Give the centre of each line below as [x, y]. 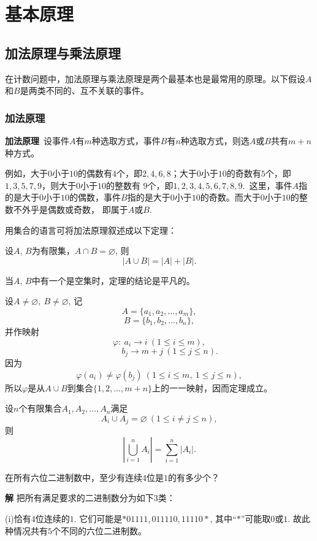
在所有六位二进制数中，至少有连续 [74, 477]
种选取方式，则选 [215, 140]
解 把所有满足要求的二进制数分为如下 [79, 498]
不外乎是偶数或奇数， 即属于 [71, 209]
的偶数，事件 [95, 197]
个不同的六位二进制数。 [99, 530]
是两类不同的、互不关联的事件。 [84, 90]
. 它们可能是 [98, 518]
